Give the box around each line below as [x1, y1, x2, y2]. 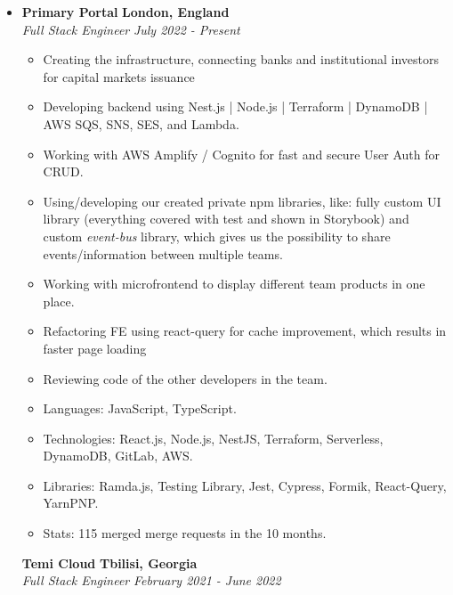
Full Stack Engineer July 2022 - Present [21, 20, 240, 38]
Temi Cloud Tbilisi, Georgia [21, 553, 198, 572]
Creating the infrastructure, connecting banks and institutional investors [43, 50, 439, 69]
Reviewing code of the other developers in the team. [43, 369, 328, 387]
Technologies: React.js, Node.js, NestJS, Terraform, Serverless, [43, 428, 384, 447]
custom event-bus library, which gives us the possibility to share [43, 226, 391, 245]
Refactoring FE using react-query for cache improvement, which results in [43, 322, 447, 340]
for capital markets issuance [43, 67, 195, 86]
